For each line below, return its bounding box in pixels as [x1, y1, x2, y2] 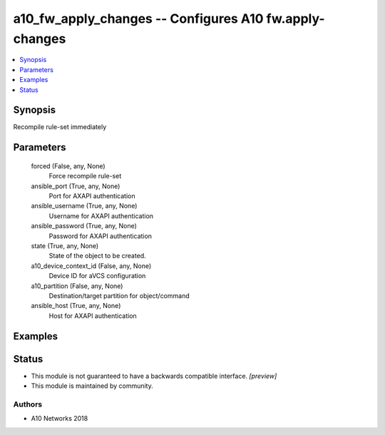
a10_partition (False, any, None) [31, 282, 123, 290]
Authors [13, 399, 43, 409]
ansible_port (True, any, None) [31, 182, 120, 190]
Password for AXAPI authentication [48, 232, 153, 240]
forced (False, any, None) [31, 161, 106, 170]
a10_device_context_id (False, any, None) [31, 261, 152, 270]
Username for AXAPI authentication [48, 211, 153, 220]
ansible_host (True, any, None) [31, 302, 121, 310]
